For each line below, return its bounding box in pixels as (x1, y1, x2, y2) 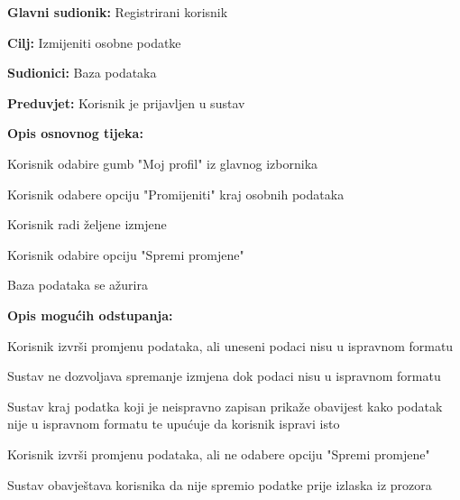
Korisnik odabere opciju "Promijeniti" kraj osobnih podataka (7, 184, 345, 203)
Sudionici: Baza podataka (7, 63, 157, 82)
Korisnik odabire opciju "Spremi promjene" (7, 245, 244, 264)
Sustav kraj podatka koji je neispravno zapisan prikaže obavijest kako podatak (7, 396, 443, 415)
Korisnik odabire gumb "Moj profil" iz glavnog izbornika (7, 153, 318, 172)
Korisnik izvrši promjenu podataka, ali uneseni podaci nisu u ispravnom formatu (7, 336, 454, 355)
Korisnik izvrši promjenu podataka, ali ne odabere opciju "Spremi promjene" (7, 444, 430, 463)
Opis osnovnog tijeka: (7, 124, 143, 143)
